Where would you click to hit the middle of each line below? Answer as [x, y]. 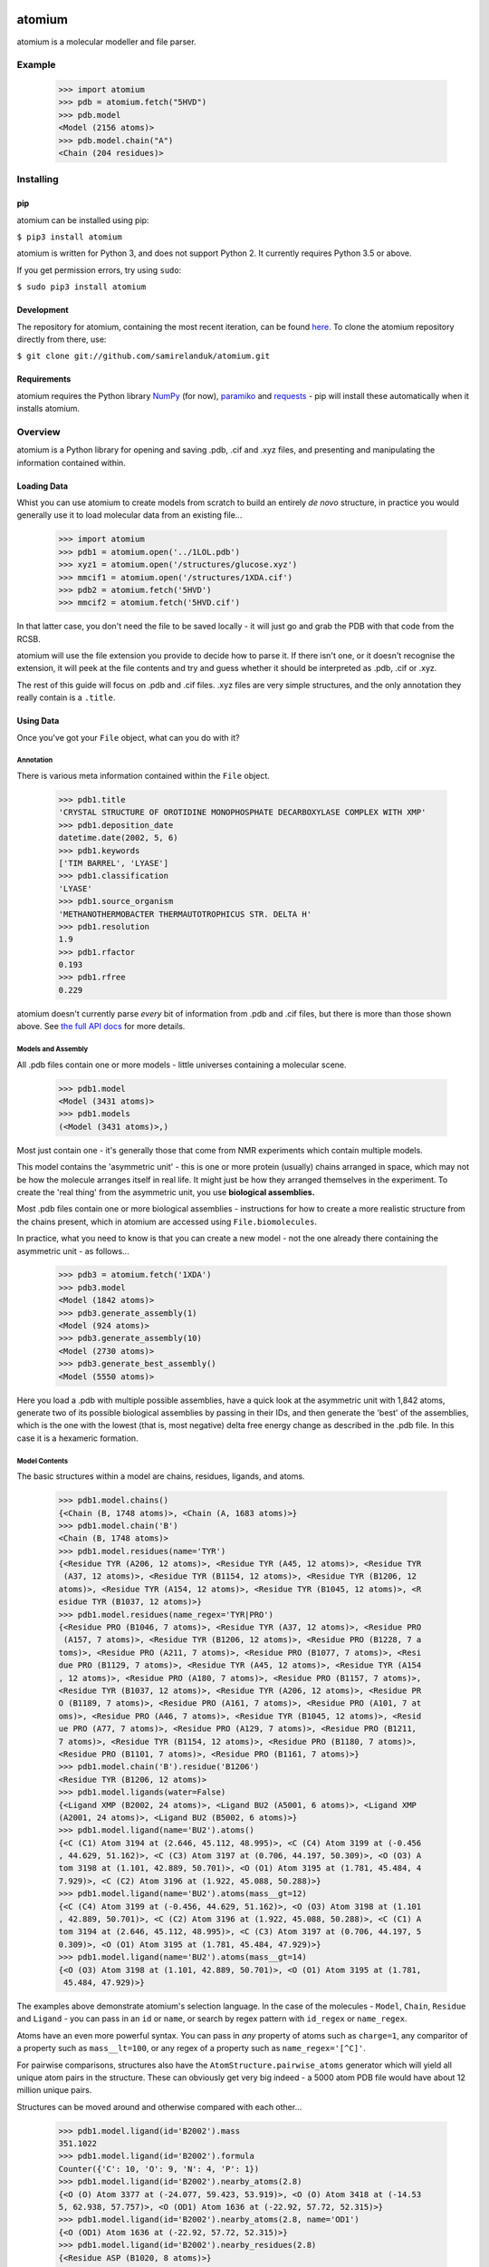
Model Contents [42, 1461]
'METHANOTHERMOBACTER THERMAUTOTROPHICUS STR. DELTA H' [185, 914]
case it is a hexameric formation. [78, 1438]
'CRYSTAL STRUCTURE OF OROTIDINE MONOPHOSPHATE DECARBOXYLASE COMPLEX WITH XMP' [242, 812]
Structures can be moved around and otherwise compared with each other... [159, 2106]
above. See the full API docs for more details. [101, 1026]
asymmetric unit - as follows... [73, 1250]
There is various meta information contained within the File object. [144, 776]
